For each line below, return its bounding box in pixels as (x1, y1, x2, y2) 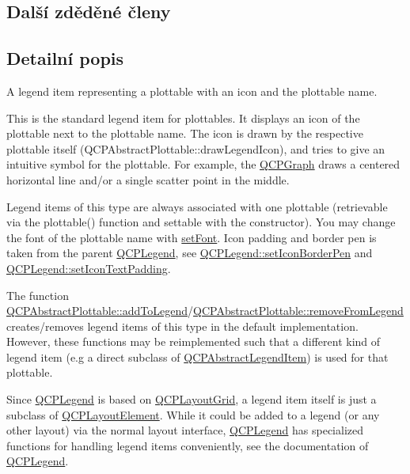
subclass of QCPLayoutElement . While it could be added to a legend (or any (6, 406, 380, 423)
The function (6, 286, 69, 303)
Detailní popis (6, 46, 124, 70)
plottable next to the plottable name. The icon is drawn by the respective (6, 125, 363, 142)
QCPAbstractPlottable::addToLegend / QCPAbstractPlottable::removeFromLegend (6, 302, 404, 319)
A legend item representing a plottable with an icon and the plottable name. (6, 82, 378, 99)
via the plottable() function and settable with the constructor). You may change (6, 214, 396, 230)
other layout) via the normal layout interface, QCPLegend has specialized (6, 422, 364, 438)
